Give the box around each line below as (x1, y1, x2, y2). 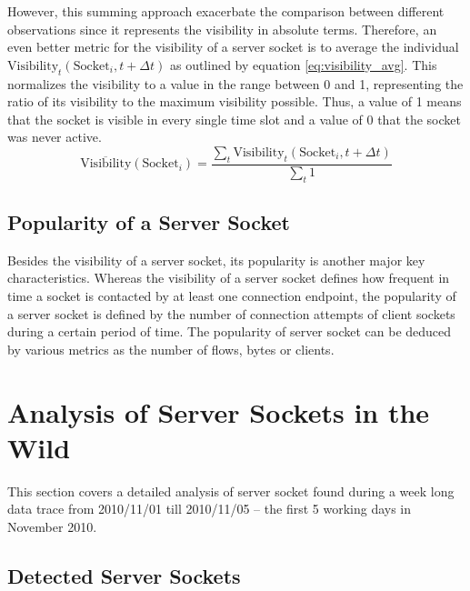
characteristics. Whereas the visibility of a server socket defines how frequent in (7, 268, 450, 287)
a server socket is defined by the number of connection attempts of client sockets (7, 304, 455, 323)
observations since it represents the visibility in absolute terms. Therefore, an (7, 19, 437, 38)
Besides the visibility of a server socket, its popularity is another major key (7, 250, 425, 269)
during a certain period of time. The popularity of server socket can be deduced (7, 322, 452, 341)
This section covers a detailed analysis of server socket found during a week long (7, 481, 455, 500)
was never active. (7, 127, 102, 146)
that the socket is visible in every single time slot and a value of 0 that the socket (7, 109, 461, 128)
